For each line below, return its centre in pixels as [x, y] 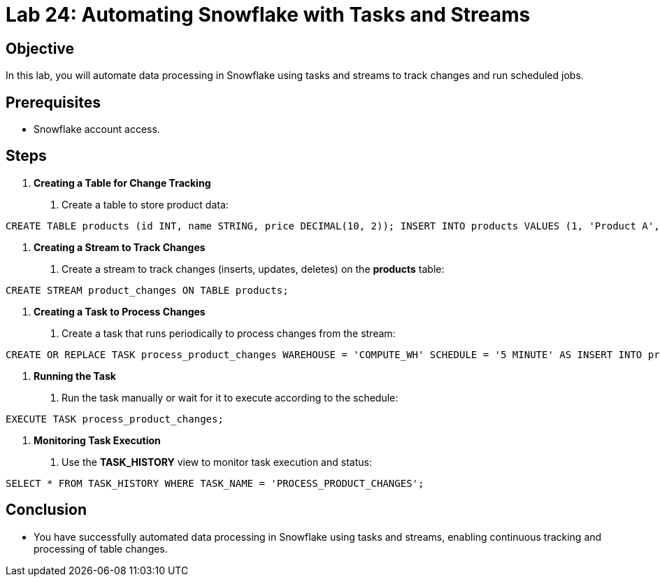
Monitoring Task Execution [97, 440]
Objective [40, 48]
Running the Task [75, 376]
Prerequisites [53, 102]
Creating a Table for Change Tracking [122, 183]
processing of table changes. [101, 548]
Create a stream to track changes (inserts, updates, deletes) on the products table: [253, 269]
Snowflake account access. [97, 129]
